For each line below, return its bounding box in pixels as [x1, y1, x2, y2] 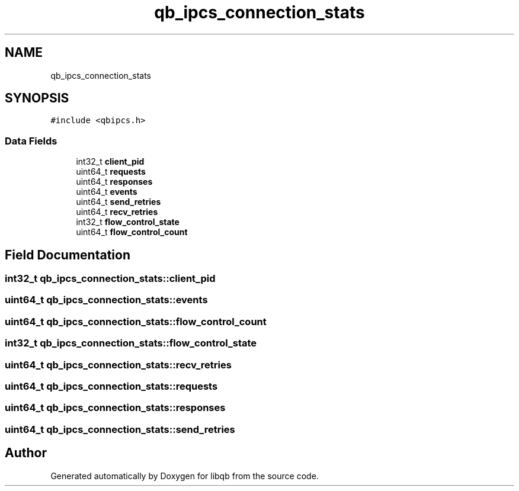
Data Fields [5, 134, 57, 147]
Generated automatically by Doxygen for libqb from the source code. [50, 470, 319, 481]
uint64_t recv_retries [76, 207, 158, 217]
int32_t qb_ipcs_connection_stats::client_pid [5, 272, 216, 285]
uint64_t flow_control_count [76, 227, 188, 238]
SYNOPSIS [5, 91, 69, 106]
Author [5, 445, 47, 461]
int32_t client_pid [76, 156, 145, 167]
